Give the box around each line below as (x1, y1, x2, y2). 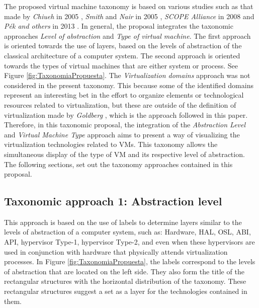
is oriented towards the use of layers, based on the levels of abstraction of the (4, 40, 242, 51)
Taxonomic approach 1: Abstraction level (4, 193, 222, 209)
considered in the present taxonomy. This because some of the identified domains (4, 80, 253, 90)
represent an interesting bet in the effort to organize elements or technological (4, 90, 244, 100)
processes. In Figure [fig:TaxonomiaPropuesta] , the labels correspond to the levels (4, 256, 255, 267)
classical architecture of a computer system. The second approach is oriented (4, 50, 240, 60)
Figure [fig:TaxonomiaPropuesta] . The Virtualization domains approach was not (4, 70, 250, 81)
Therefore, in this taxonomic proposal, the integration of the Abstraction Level (4, 119, 246, 130)
